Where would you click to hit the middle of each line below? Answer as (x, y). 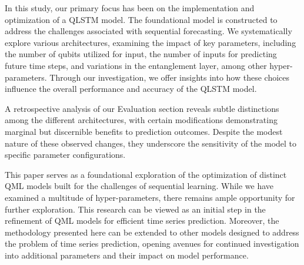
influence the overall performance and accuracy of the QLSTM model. (131, 89)
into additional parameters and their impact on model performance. (127, 255)
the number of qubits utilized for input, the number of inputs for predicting (141, 54)
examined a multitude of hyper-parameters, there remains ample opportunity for (150, 197)
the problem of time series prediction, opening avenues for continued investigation (152, 244)
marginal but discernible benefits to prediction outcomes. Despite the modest (144, 131)
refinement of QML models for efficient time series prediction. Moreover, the (142, 221)
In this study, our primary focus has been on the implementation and (130, 8)
